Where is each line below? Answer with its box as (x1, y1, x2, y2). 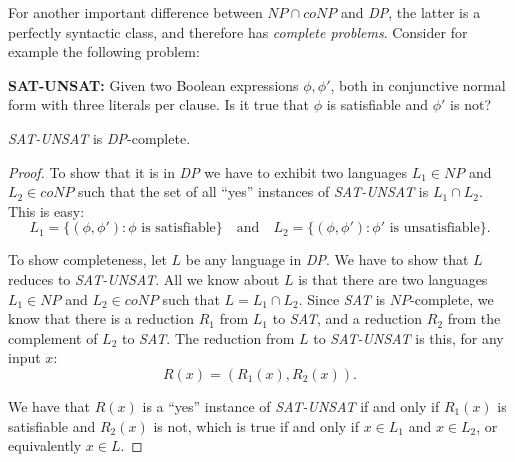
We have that (8, 395, 91, 416)
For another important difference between (8, 2, 263, 22)
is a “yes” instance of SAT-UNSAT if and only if (142, 395, 440, 416)
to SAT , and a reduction (272, 308, 423, 329)
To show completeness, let (8, 249, 167, 270)
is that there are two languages (298, 268, 488, 289)
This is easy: (8, 200, 85, 221)
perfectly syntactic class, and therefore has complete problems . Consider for (8, 21, 468, 42)
